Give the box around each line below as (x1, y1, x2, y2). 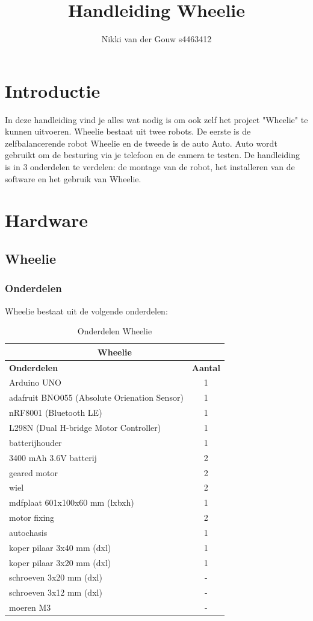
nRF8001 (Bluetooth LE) (9, 406, 102, 419)
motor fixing (9, 511, 55, 524)
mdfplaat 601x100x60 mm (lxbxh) (9, 496, 134, 509)
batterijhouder (9, 436, 62, 448)
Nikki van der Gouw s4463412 (101, 33, 212, 45)
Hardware (5, 208, 88, 232)
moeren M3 (9, 601, 51, 614)
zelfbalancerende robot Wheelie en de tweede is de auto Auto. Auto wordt (5, 136, 277, 149)
